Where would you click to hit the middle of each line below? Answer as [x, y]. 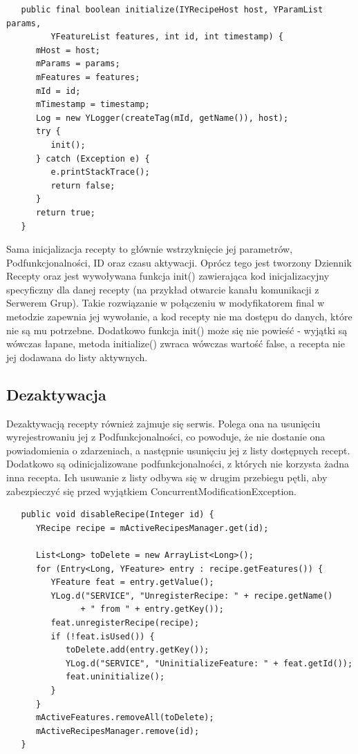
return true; [65, 212]
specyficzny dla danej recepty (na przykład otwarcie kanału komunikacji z [163, 289]
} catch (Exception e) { [93, 158]
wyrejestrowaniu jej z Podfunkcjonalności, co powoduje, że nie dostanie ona [166, 437]
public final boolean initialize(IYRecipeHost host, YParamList [172, 10]
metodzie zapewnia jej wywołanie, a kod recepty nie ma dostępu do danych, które [179, 317]
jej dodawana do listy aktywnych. [77, 357]
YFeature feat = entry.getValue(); [132, 582]
